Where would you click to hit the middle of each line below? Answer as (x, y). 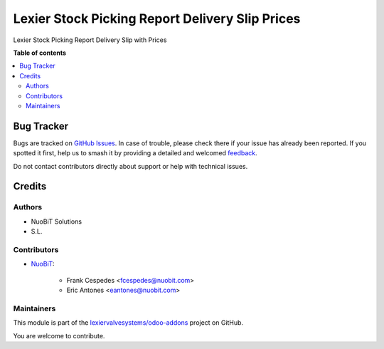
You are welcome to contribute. (59, 335)
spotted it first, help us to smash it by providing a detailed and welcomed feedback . (135, 153)
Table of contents (40, 53)
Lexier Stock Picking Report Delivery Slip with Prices (90, 40)
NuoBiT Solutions (56, 222)
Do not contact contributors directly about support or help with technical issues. (130, 166)
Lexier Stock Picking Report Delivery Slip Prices (157, 19)
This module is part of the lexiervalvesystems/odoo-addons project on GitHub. (128, 323)
